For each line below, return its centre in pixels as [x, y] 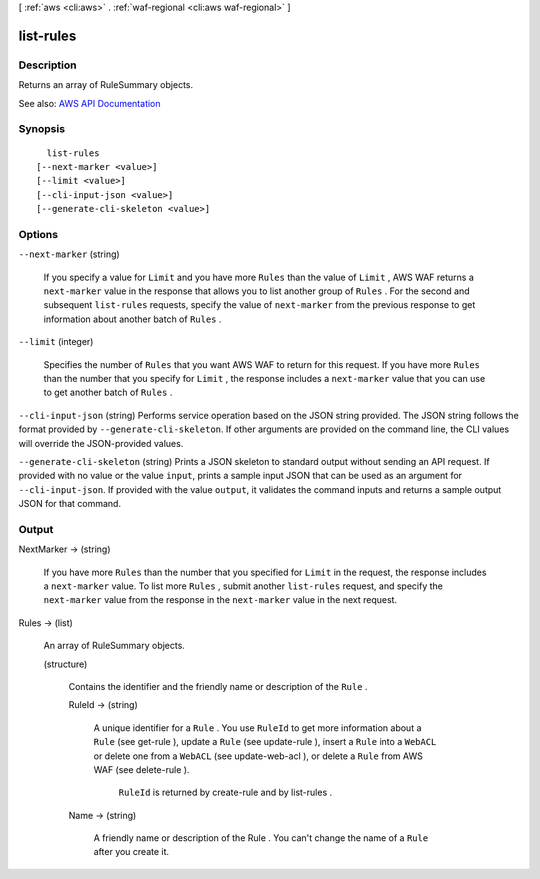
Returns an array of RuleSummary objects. [106, 85]
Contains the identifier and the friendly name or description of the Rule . [218, 686]
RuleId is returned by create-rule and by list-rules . [225, 792]
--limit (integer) [56, 342]
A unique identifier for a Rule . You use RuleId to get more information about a [257, 727]
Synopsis [41, 129]
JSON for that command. [70, 504]
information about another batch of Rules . [132, 319]
